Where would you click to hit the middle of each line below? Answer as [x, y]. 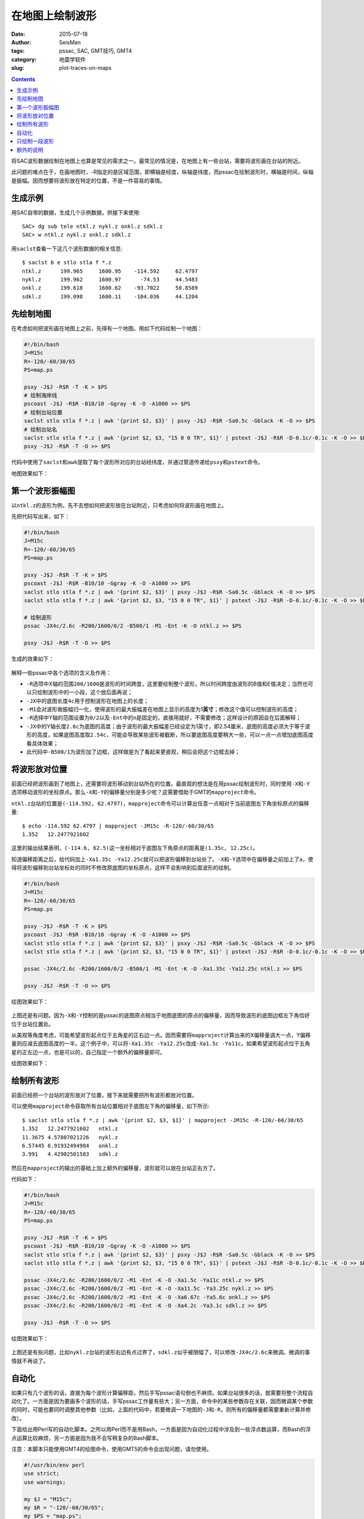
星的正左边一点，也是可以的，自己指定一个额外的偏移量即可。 [88, 1052]
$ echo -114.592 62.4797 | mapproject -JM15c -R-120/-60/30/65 [118, 826]
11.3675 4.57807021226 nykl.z [70, 1137]
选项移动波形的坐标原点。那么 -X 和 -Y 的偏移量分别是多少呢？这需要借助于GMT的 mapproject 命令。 [136, 792]
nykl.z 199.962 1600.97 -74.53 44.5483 [110, 280]
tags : [18, 51]
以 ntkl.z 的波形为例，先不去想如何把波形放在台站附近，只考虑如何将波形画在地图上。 [119, 505]
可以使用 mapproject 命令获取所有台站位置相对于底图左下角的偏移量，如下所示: [110, 1106]
